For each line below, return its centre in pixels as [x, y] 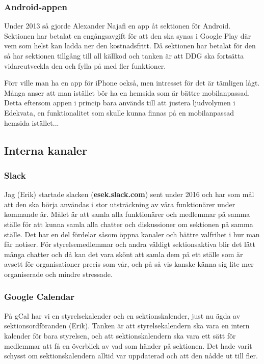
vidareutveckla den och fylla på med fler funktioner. [85, 65]
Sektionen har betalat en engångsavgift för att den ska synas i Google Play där [128, 35]
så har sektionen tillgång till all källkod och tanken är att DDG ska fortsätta [124, 55]
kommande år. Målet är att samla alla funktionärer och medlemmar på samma [127, 214]
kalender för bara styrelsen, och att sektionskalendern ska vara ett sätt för [120, 335]
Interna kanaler [46, 150]
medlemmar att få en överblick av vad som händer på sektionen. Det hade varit [128, 345]
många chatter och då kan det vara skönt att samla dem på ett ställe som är [124, 254]
